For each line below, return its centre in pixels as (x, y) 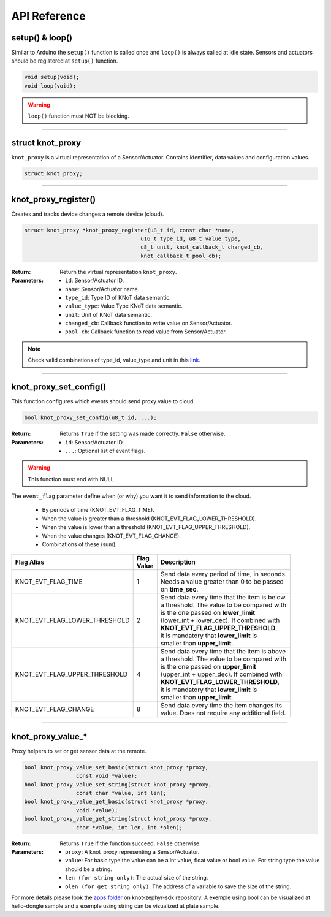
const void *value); (107, 776)
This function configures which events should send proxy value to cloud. (103, 401)
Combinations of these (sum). (80, 544)
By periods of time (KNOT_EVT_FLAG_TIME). (98, 510)
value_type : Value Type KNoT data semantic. (124, 306)
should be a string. (89, 869)
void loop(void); (50, 86)
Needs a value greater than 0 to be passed (222, 582)
